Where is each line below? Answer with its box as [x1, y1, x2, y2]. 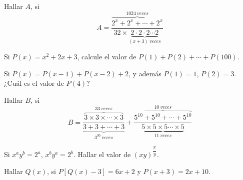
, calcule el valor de [77, 51, 136, 62]
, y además [128, 68, 161, 78]
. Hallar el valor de [73, 149, 131, 160]
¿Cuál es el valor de [4, 78, 64, 88]
